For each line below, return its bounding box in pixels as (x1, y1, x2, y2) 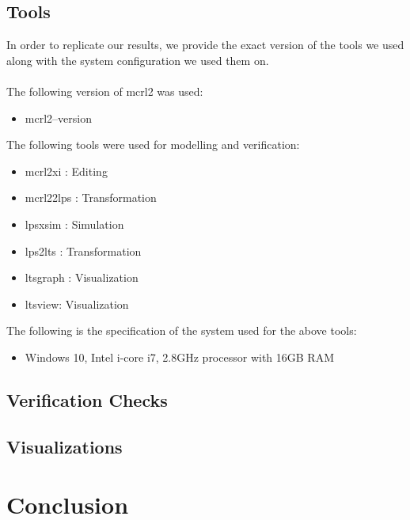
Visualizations (6, 434, 123, 458)
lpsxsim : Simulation (25, 215, 124, 232)
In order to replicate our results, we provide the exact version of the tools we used (6, 36, 404, 53)
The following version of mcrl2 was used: (6, 82, 203, 99)
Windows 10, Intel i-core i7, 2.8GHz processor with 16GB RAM (25, 348, 334, 365)
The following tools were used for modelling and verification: (6, 136, 300, 153)
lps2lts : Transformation (25, 242, 142, 259)
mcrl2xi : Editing (25, 162, 108, 179)
